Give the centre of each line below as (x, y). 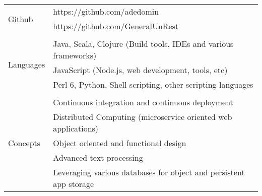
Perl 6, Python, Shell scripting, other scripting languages (153, 84)
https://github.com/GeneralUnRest (116, 26)
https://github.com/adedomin (106, 11)
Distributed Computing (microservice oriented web (143, 117)
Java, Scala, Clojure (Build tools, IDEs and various (143, 44)
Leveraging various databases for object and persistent (149, 172)
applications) (76, 128)
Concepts (24, 143)
